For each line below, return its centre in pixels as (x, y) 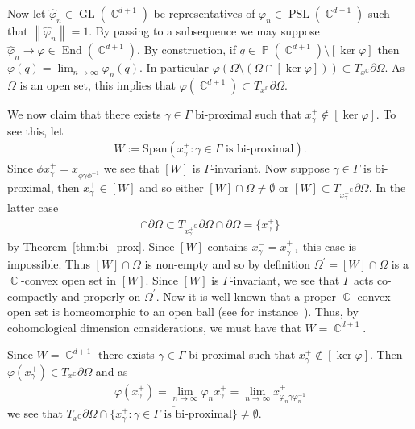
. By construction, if (187, 50)
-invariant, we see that (284, 280)
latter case (33, 208)
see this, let (35, 130)
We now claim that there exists (84, 114)
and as (112, 371)
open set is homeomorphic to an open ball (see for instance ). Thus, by (183, 312)
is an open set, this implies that (98, 85)
